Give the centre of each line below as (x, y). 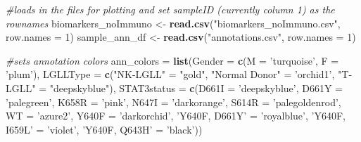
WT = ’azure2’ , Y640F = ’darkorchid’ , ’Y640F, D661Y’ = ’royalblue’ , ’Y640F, (176, 116)
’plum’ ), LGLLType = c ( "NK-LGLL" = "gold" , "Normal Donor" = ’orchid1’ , (170, 74)
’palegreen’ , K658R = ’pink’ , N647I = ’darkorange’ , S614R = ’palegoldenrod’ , (173, 102)
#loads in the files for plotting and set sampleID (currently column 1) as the (170, 9)
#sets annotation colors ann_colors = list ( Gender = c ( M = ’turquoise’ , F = (172, 60)
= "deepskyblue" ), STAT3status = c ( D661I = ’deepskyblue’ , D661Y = (191, 88)
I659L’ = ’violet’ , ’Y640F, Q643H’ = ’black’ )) (104, 129)
